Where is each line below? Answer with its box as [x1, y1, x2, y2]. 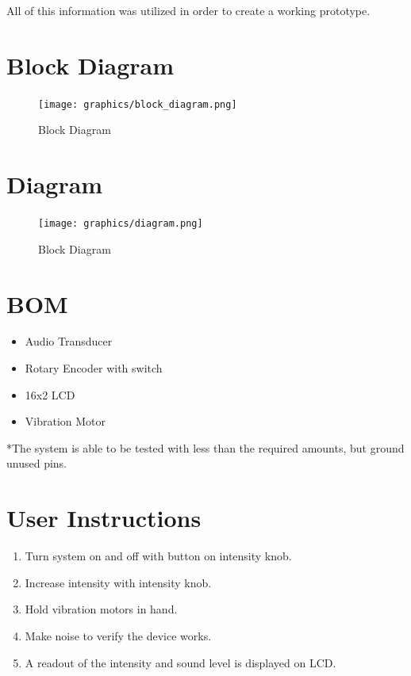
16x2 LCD [25, 386, 75, 403]
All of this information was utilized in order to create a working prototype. [6, 2, 371, 18]
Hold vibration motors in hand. [25, 601, 178, 617]
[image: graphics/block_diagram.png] [38, 98, 237, 110]
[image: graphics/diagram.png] [38, 218, 203, 230]
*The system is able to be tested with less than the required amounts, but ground [6, 439, 405, 456]
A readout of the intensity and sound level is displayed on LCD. [25, 654, 336, 670]
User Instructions [6, 502, 202, 534]
